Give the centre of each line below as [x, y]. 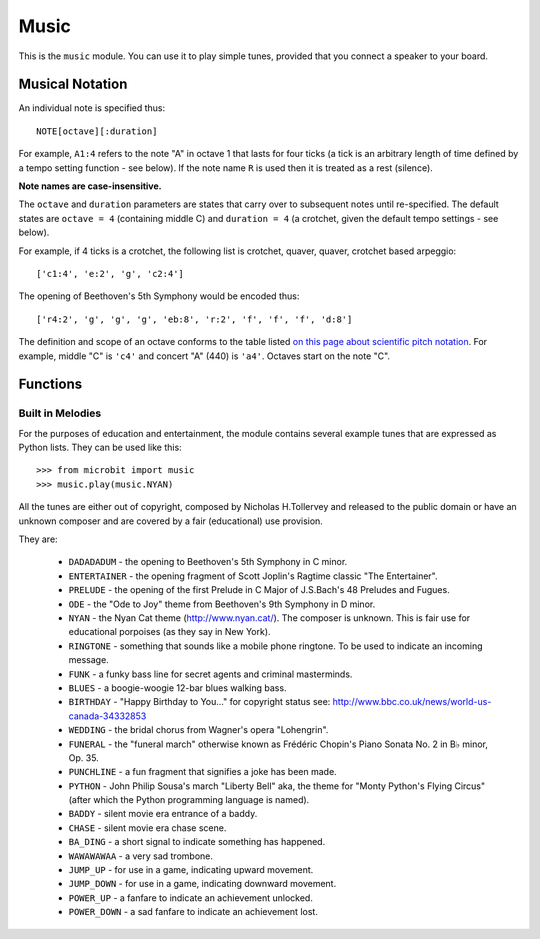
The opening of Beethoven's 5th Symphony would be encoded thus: [159, 296]
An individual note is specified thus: [92, 108]
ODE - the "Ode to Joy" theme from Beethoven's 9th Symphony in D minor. [222, 604]
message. [88, 660]
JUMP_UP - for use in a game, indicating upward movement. [191, 870]
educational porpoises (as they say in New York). [169, 632]
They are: [38, 539]
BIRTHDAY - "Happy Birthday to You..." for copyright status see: [199, 702]
